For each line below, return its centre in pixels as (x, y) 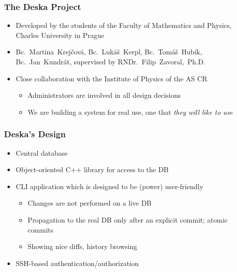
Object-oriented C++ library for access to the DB (92, 169)
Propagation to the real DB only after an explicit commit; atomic (128, 219)
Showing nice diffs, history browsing (82, 246)
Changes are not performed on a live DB (90, 203)
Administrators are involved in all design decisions (104, 95)
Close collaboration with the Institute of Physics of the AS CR (112, 78)
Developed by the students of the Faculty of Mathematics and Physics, (124, 25)
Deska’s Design (35, 134)
